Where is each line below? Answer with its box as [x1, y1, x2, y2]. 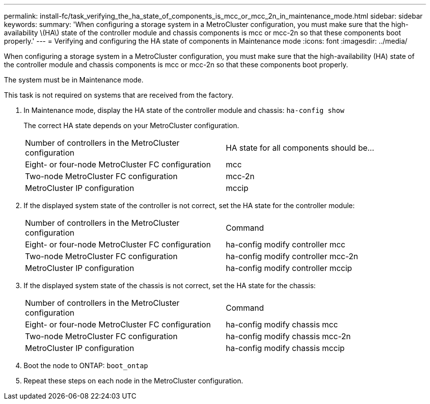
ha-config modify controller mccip [226, 263, 352, 273]
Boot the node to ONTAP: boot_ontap [24, 361, 148, 370]
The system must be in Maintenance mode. [4, 76, 144, 84]
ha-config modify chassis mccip [226, 343, 345, 353]
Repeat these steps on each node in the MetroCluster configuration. [24, 377, 243, 385]
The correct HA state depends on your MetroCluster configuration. [24, 121, 239, 130]
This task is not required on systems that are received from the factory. [4, 91, 234, 99]
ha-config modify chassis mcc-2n [226, 331, 351, 341]
